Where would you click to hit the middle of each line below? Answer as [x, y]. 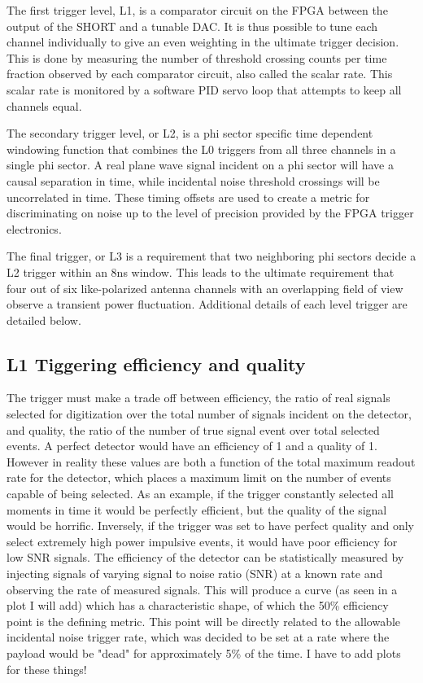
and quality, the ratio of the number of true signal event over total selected [193, 429]
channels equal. [44, 105]
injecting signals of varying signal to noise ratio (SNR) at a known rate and [195, 574]
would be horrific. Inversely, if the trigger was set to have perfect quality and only [210, 525]
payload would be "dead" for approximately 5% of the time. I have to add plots [204, 652]
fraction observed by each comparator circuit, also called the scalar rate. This [200, 74]
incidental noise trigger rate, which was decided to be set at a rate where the [198, 637]
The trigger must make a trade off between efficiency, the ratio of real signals [198, 398]
